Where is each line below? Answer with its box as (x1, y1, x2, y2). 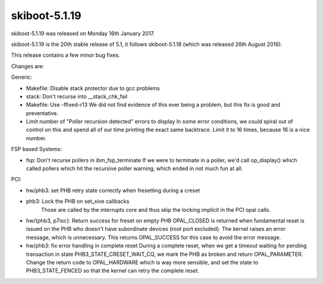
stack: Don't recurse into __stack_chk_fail (26, 92, 128, 100)
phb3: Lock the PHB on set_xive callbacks (26, 197, 130, 205)
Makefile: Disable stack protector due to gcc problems (26, 84, 160, 92)
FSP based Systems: (11, 146, 62, 153)
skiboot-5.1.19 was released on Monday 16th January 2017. (11, 30, 155, 37)
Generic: (11, 73, 32, 81)
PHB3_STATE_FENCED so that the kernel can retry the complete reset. (26, 267, 200, 274)
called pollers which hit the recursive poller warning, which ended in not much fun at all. (26, 165, 243, 172)
